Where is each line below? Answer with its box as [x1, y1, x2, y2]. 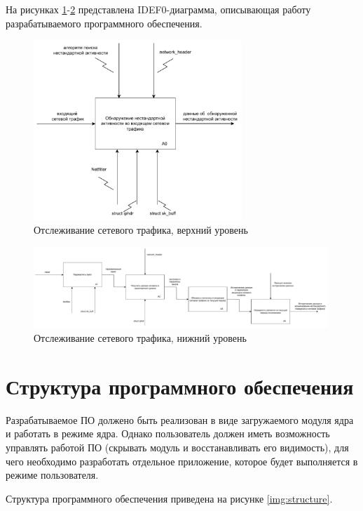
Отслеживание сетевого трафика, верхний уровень [34, 223, 248, 237]
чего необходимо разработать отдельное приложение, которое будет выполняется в [6, 453, 358, 468]
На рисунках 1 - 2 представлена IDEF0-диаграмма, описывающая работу [6, 2, 311, 16]
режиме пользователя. [6, 467, 99, 482]
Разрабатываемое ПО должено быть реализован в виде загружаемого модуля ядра [6, 412, 354, 427]
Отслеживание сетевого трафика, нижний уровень [34, 331, 247, 345]
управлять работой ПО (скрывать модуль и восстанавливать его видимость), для [6, 439, 349, 454]
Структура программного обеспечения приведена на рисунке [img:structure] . [6, 491, 333, 505]
